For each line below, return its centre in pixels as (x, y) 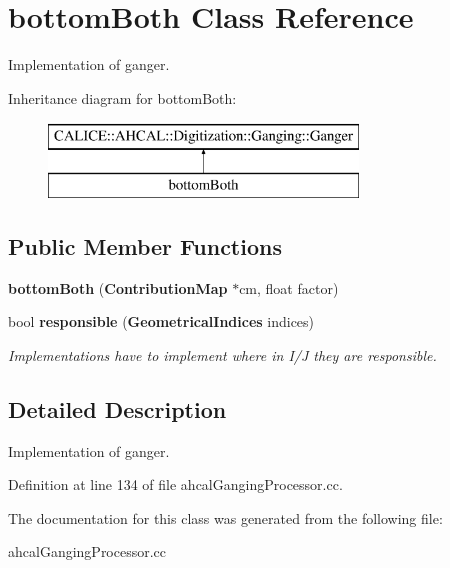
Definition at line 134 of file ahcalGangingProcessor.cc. (175, 484)
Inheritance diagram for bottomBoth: (122, 97)
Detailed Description (117, 408)
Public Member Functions (145, 245)
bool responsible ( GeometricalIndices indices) (161, 321)
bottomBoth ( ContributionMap (118, 287)
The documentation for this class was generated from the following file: (225, 517)
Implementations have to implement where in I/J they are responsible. (222, 354)
